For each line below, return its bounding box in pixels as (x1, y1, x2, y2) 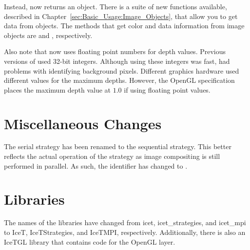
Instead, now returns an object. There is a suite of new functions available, (4, 1, 227, 11)
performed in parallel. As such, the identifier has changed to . (4, 160, 188, 171)
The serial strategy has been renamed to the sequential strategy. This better (4, 141, 231, 152)
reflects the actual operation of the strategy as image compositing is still (4, 151, 220, 161)
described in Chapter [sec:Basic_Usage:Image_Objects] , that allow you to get (4, 11, 238, 21)
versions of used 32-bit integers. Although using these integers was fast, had (4, 56, 230, 66)
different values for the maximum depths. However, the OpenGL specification (4, 75, 235, 85)
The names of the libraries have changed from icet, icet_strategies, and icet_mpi (4, 217, 246, 228)
